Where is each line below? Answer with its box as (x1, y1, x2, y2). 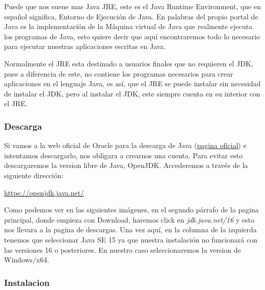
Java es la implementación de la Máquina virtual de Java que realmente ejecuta (4, 21, 253, 32)
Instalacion (4, 276, 50, 288)
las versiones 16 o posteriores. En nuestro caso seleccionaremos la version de (4, 244, 241, 255)
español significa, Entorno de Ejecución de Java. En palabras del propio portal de (4, 11, 258, 21)
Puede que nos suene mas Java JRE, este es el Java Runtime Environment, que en (4, 1, 261, 11)
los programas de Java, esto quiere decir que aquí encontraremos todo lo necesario (4, 31, 260, 41)
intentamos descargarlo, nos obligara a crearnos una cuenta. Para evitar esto (4, 150, 243, 160)
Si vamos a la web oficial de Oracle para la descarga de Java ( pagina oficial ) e (4, 140, 247, 151)
